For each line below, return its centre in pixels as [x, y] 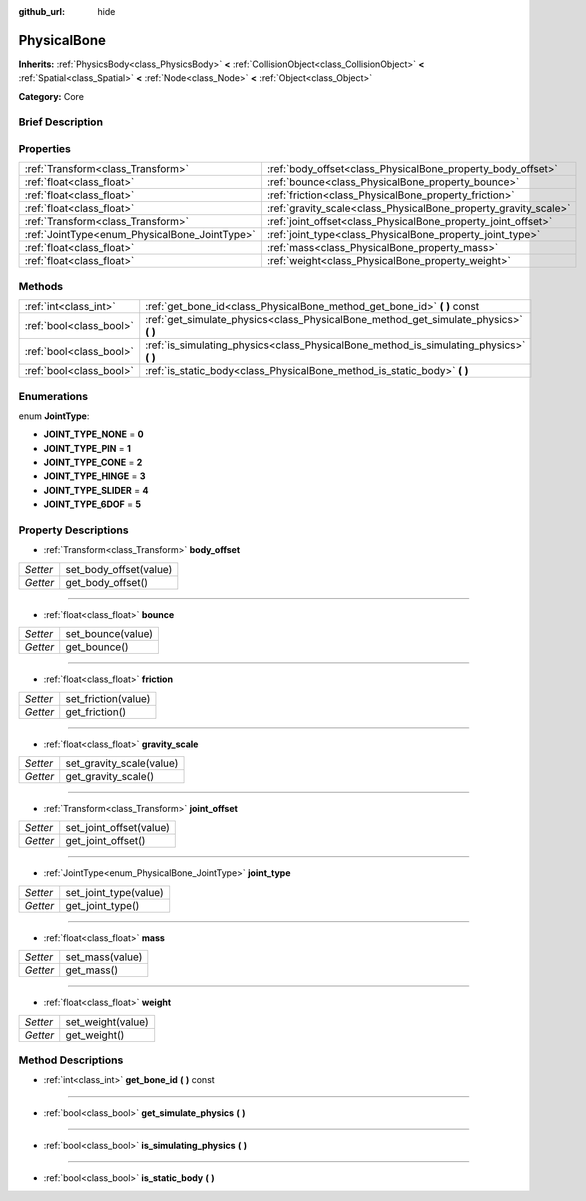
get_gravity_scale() [110, 776]
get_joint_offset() [105, 841]
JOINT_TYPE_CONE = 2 [93, 462]
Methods [41, 286]
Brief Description [61, 122]
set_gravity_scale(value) [122, 763]
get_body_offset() [107, 582]
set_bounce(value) [109, 634]
